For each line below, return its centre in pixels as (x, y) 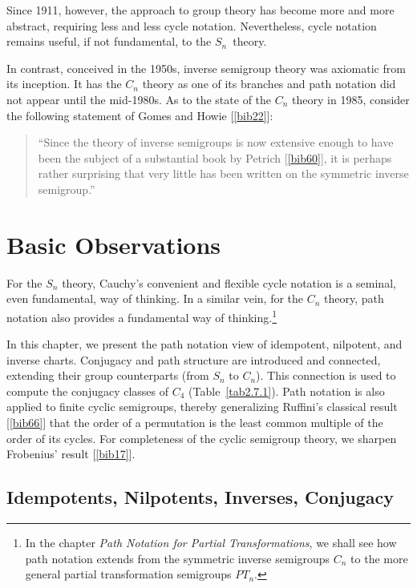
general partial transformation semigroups (128, 574)
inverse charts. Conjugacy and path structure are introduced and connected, (194, 359)
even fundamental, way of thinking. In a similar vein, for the (155, 298)
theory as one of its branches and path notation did (269, 84)
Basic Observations (114, 244)
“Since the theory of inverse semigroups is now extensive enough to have (216, 142)
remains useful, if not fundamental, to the (109, 41)
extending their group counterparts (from (108, 375)
